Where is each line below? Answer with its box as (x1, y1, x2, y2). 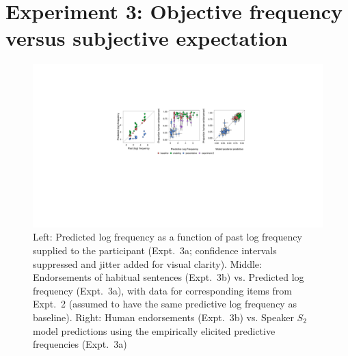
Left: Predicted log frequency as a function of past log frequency (33, 230, 302, 244)
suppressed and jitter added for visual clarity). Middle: (33, 256, 262, 271)
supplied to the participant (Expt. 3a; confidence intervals (33, 243, 277, 257)
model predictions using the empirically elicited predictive (33, 323, 276, 338)
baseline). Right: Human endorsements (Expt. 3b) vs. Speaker (33, 310, 294, 324)
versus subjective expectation (5, 24, 288, 52)
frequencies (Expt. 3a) (33, 337, 127, 351)
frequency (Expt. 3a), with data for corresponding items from (33, 283, 292, 297)
